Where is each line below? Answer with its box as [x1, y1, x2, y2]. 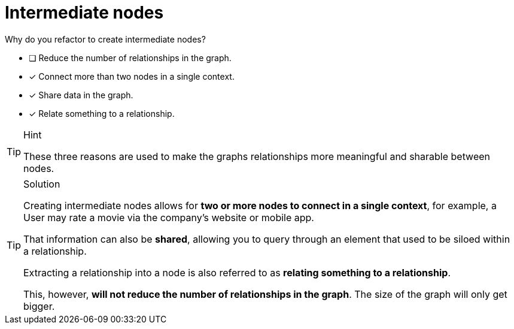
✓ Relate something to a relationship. [29, 108, 175, 119]
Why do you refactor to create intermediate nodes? [5, 34, 206, 44]
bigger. [23, 300, 55, 312]
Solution [23, 177, 60, 190]
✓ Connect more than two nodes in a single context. [29, 71, 235, 82]
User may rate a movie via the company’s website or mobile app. [23, 211, 314, 224]
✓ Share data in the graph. [29, 89, 133, 100]
